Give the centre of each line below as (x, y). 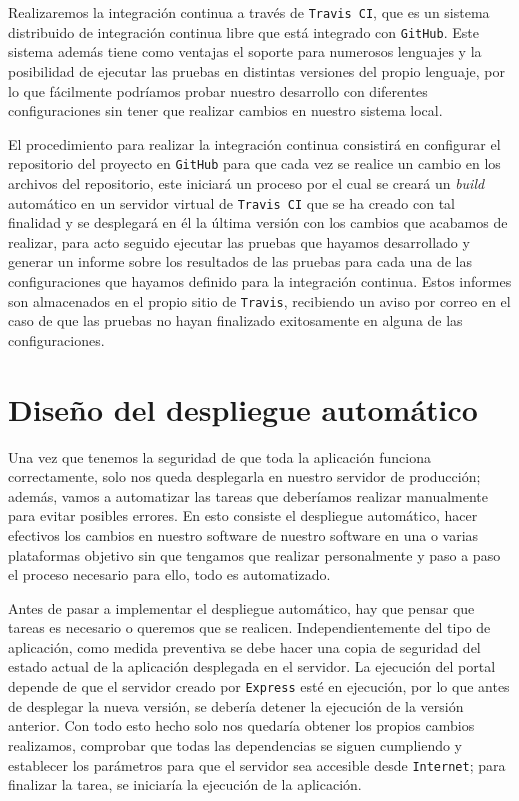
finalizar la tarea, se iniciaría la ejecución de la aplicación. (185, 784)
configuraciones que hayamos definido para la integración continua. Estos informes (260, 280)
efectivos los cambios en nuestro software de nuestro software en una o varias (243, 534)
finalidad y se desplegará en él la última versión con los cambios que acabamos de (258, 222)
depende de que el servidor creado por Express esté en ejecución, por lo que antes (259, 686)
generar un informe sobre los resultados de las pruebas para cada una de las (240, 261)
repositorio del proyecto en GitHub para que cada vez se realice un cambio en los (254, 163)
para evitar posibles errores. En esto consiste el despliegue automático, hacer (243, 515)
